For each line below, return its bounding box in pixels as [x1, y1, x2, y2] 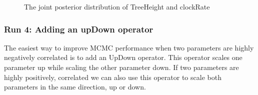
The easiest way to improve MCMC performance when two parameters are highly [4, 42, 254, 52]
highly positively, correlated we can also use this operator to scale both [4, 71, 221, 82]
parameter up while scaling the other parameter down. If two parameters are [4, 62, 239, 72]
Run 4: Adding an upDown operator [4, 22, 153, 35]
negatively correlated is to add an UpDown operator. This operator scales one [4, 52, 242, 62]
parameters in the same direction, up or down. [4, 81, 146, 92]
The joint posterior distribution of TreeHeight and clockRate [24, 1, 210, 11]
